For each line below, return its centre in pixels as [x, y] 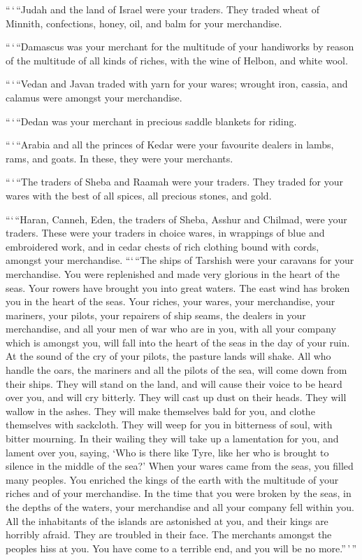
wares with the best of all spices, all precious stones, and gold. [139, 195]
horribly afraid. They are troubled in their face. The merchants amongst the [169, 534]
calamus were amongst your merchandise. [94, 97]
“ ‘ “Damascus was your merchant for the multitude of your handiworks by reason [180, 47]
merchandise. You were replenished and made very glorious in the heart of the [173, 273]
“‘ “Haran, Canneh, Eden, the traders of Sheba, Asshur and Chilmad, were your [176, 219]
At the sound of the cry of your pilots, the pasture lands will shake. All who [168, 356]
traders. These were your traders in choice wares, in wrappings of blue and [165, 233]
